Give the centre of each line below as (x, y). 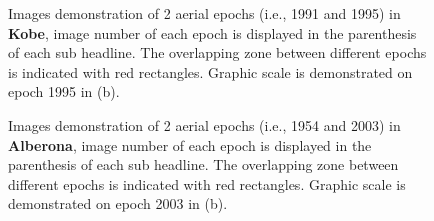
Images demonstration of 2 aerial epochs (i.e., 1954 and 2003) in (204, 124)
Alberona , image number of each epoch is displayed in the (190, 144)
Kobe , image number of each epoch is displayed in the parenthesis (212, 32)
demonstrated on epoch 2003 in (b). (118, 203)
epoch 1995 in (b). (64, 91)
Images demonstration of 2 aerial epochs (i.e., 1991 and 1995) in (204, 13)
